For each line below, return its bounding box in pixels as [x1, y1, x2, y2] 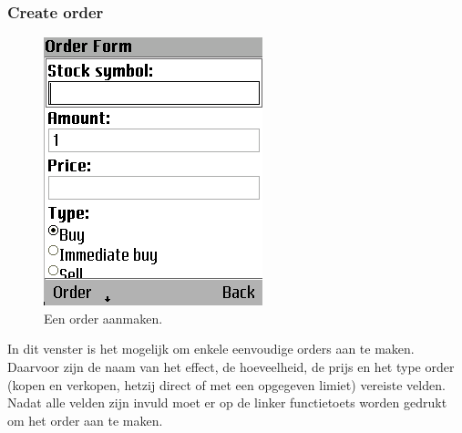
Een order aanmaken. [44, 308, 163, 327]
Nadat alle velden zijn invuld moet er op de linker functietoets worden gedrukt [7, 393, 447, 412]
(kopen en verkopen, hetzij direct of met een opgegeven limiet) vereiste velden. [7, 375, 446, 394]
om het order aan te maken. [7, 410, 163, 429]
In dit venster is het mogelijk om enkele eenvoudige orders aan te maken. [7, 339, 415, 358]
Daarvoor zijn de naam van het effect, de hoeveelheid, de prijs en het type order [7, 357, 455, 376]
